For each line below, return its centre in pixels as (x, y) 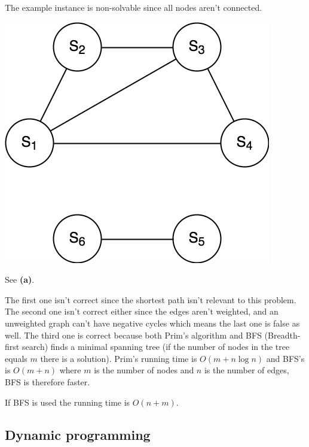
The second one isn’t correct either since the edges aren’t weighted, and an (142, 311)
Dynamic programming (78, 434)
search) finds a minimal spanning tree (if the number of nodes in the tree (156, 347)
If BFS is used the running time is (68, 402)
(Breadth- (282, 335)
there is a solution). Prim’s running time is (119, 358)
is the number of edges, (247, 370)
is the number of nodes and (144, 370)
